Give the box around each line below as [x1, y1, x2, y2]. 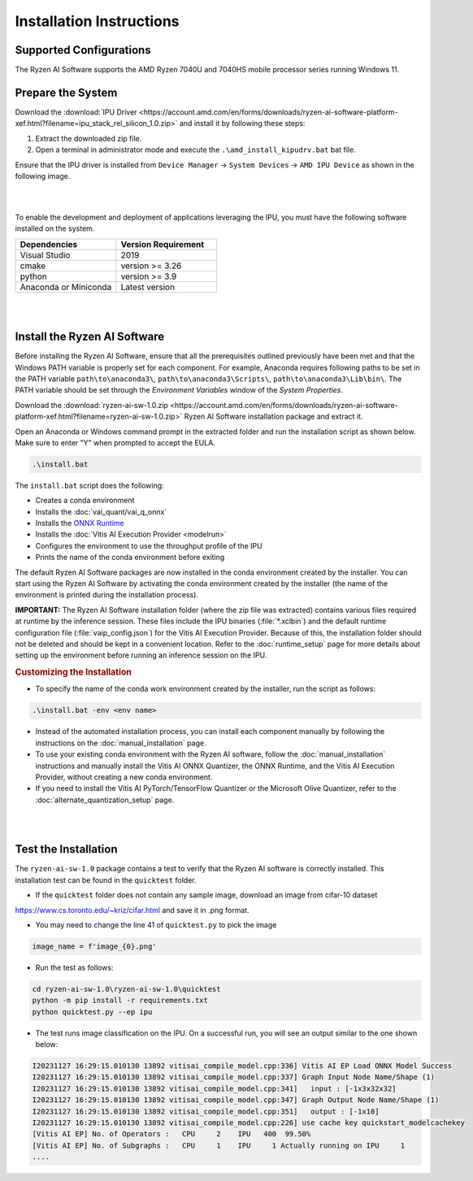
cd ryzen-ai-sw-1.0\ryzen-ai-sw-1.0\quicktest [32, 984, 221, 993]
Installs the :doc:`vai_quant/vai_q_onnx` [35, 506, 167, 516]
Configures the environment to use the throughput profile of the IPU [35, 541, 263, 550]
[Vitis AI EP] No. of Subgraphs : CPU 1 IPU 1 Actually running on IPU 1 [32, 1140, 406, 1150]
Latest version [120, 281, 175, 293]
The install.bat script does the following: [15, 480, 164, 490]
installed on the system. [15, 224, 95, 233]
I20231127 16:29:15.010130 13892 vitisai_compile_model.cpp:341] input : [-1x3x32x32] [32, 1083, 397, 1093]
